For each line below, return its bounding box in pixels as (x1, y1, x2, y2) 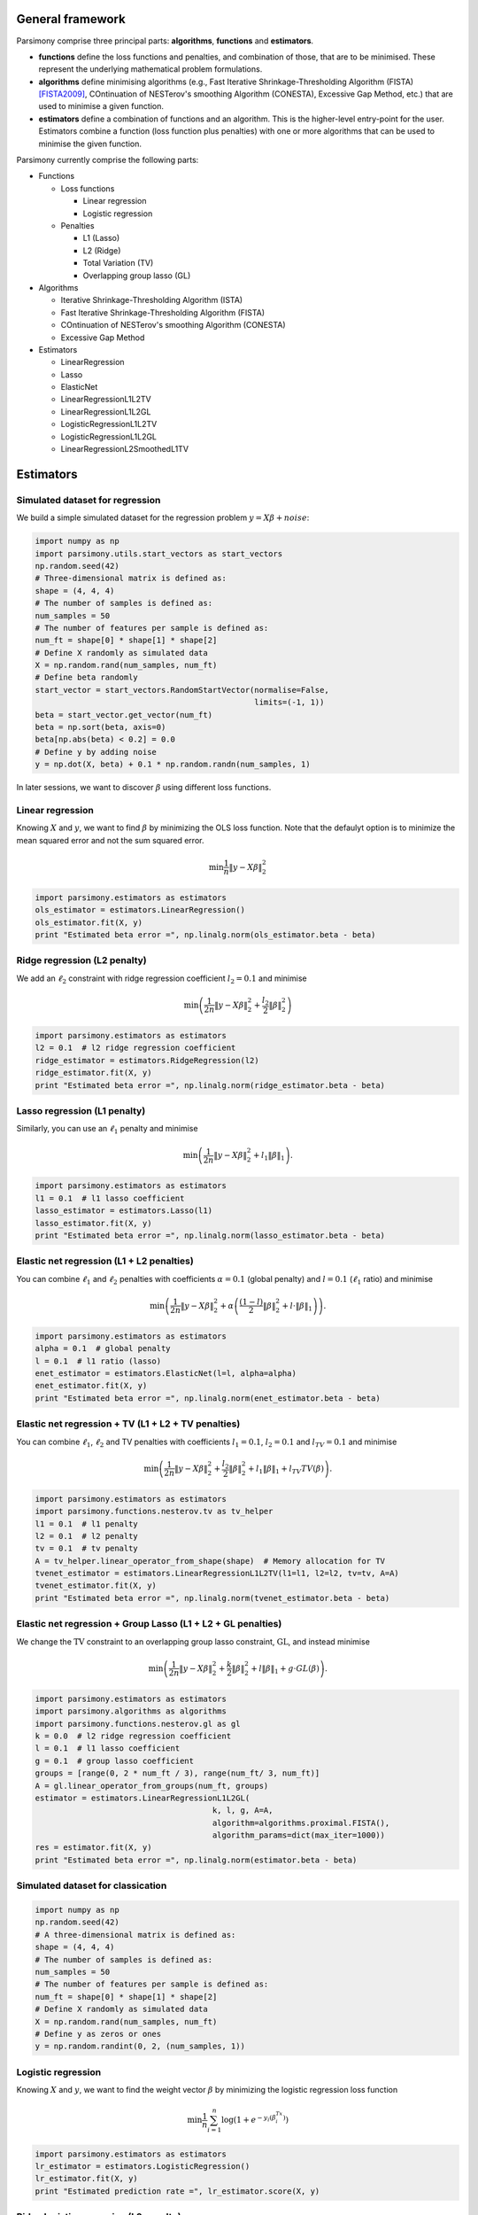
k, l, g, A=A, (212, 1806, 274, 1815)
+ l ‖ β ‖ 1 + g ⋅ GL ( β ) (251, 1663, 320, 1675)
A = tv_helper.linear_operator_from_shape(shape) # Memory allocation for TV (35, 1556, 385, 1566)
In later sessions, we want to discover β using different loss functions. (16, 782, 272, 793)
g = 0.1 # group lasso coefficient (35, 1755, 195, 1766)
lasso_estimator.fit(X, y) (35, 1218, 152, 1228)
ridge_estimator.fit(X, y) (35, 1068, 152, 1078)
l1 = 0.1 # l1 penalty (35, 1519, 139, 1528)
